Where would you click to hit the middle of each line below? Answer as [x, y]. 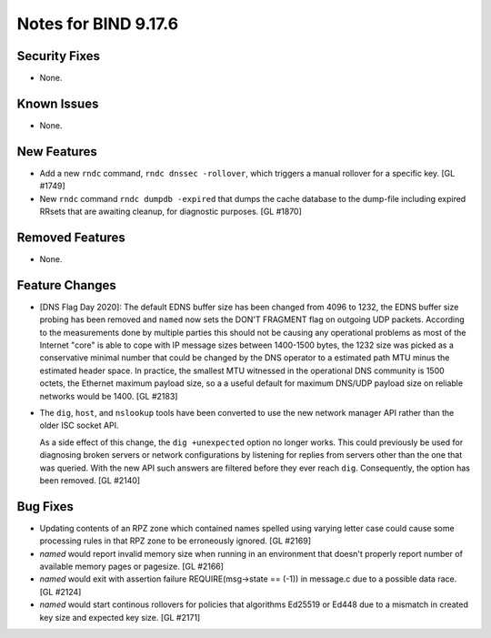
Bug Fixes [45, 506]
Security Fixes [58, 56]
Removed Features [71, 237]
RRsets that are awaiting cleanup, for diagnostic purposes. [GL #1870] [170, 212]
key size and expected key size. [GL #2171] [120, 617]
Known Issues [58, 103]
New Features [57, 152]
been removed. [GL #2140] [90, 480]
